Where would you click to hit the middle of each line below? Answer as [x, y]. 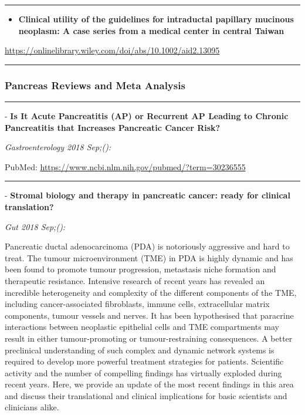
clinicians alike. [32, 407]
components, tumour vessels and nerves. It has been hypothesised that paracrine [149, 315]
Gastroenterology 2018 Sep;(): [58, 147]
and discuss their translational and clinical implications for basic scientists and [146, 395]
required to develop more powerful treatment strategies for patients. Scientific [144, 361]
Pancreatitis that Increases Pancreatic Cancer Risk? [113, 127]
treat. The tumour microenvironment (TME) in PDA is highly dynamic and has [149, 257]
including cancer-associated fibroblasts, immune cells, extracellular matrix [137, 304]
